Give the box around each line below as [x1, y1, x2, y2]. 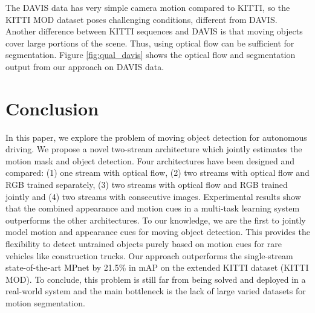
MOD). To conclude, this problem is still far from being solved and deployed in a [5, 273, 306, 285]
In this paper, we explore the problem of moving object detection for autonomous [5, 131, 307, 143]
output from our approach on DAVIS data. [5, 60, 164, 73]
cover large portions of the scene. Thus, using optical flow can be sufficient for [5, 36, 294, 49]
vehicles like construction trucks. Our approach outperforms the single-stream [5, 249, 293, 262]
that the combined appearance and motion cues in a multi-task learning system [5, 202, 300, 215]
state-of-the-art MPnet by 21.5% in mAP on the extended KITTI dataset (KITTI [5, 261, 309, 274]
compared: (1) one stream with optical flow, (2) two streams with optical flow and [5, 166, 310, 179]
